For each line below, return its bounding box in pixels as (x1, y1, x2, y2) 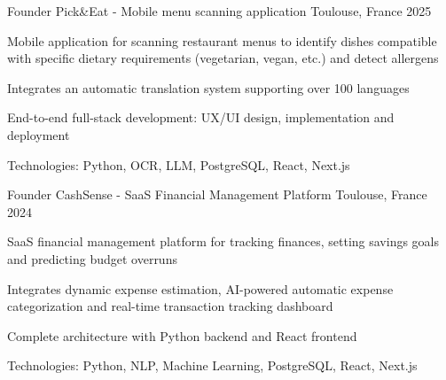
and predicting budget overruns (7, 249, 177, 268)
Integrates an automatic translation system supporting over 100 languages (7, 78, 410, 97)
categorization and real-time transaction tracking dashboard (7, 297, 333, 315)
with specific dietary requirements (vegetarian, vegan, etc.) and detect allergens (7, 49, 439, 67)
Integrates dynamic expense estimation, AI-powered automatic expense (7, 279, 394, 298)
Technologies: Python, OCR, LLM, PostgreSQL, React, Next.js (7, 155, 350, 174)
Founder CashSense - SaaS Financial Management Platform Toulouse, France (7, 185, 427, 204)
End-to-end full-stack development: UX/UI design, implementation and (7, 108, 395, 127)
